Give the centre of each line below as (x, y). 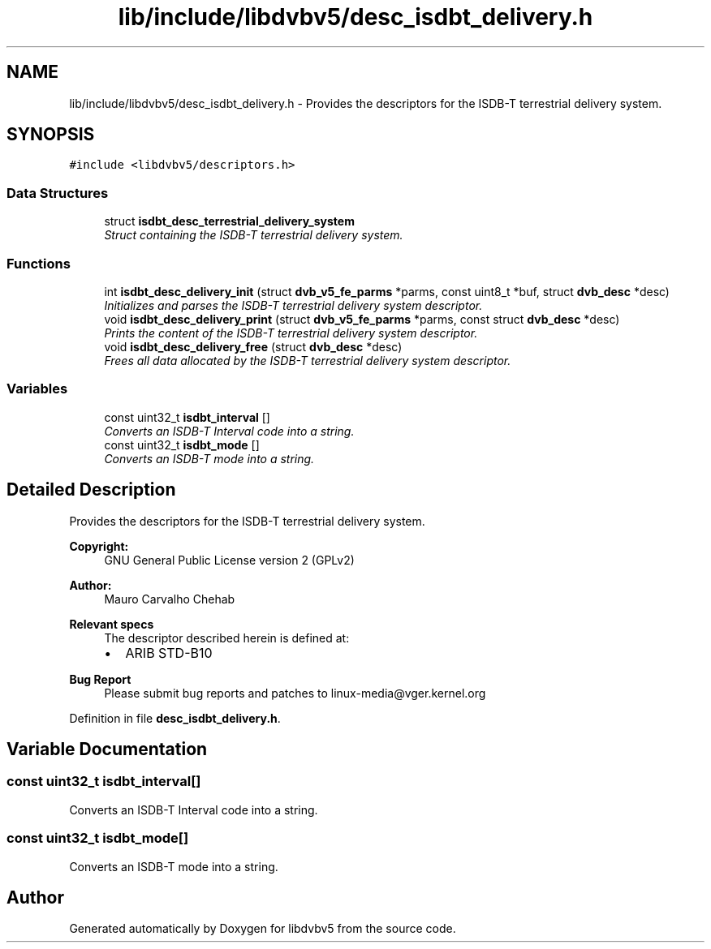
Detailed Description (91, 490)
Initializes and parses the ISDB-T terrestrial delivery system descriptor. (293, 305)
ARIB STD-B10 (169, 653)
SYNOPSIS (51, 135)
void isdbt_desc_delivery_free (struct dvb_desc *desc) (253, 346)
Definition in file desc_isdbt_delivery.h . (175, 718)
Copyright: (99, 546)
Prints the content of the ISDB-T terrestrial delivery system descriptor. (291, 333)
